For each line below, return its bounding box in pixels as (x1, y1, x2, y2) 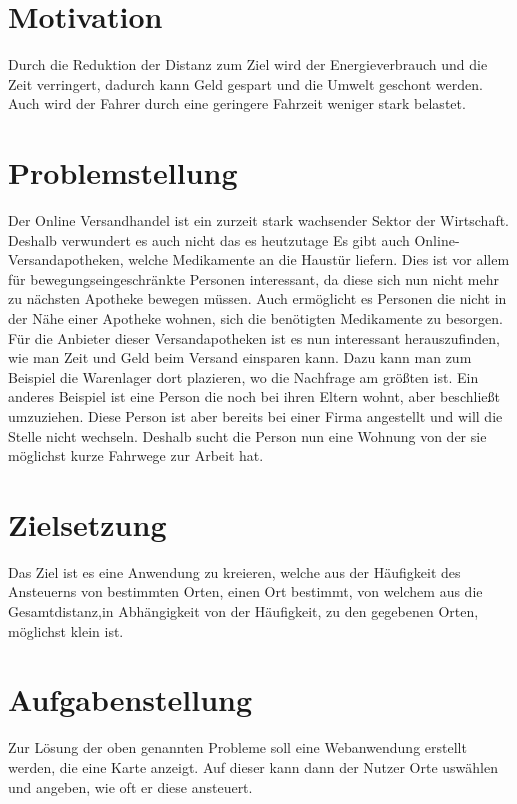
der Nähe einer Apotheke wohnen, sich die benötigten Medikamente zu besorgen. (8, 308, 503, 328)
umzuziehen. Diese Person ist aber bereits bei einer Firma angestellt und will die (8, 405, 503, 426)
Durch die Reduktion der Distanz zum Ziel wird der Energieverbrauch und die (8, 54, 488, 75)
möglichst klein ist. (8, 620, 124, 641)
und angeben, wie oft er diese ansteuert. (8, 776, 253, 797)
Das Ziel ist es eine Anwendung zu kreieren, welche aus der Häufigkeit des (8, 561, 461, 582)
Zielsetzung (8, 503, 167, 544)
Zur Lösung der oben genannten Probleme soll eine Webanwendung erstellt (8, 737, 467, 758)
